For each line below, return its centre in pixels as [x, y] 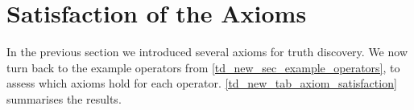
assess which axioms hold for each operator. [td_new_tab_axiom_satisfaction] [202, 83]
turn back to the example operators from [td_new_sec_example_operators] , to [203, 67]
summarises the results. [64, 98]
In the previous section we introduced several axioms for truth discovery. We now [207, 52]
